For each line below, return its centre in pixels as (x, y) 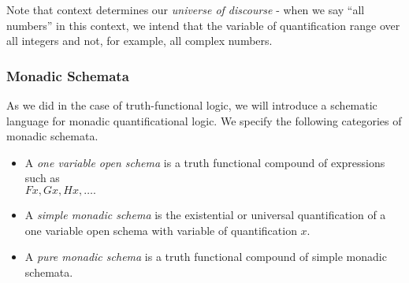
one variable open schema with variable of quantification (161, 230)
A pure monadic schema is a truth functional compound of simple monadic (206, 257)
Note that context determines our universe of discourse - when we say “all (186, 9)
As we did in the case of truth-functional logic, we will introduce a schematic (192, 105)
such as (42, 178)
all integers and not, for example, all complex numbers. (139, 41)
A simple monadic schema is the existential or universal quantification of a (205, 214)
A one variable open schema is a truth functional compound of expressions (205, 162)
